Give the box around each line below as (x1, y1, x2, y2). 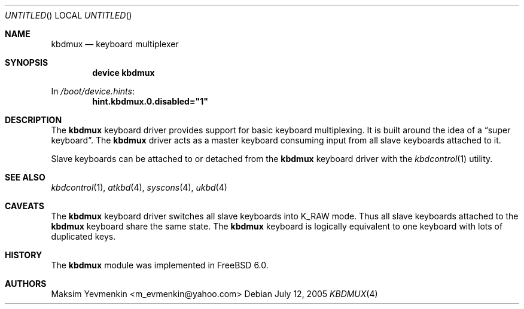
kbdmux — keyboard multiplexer (51, 39, 179, 49)
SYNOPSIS (5, 57, 48, 68)
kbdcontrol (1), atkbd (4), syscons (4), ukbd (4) (51, 182, 227, 192)
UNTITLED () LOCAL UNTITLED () (5, 10, 132, 20)
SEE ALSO (5, 172, 45, 182)
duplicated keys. (51, 231, 116, 241)
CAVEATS (5, 201, 44, 211)
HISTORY (5, 250, 42, 260)
